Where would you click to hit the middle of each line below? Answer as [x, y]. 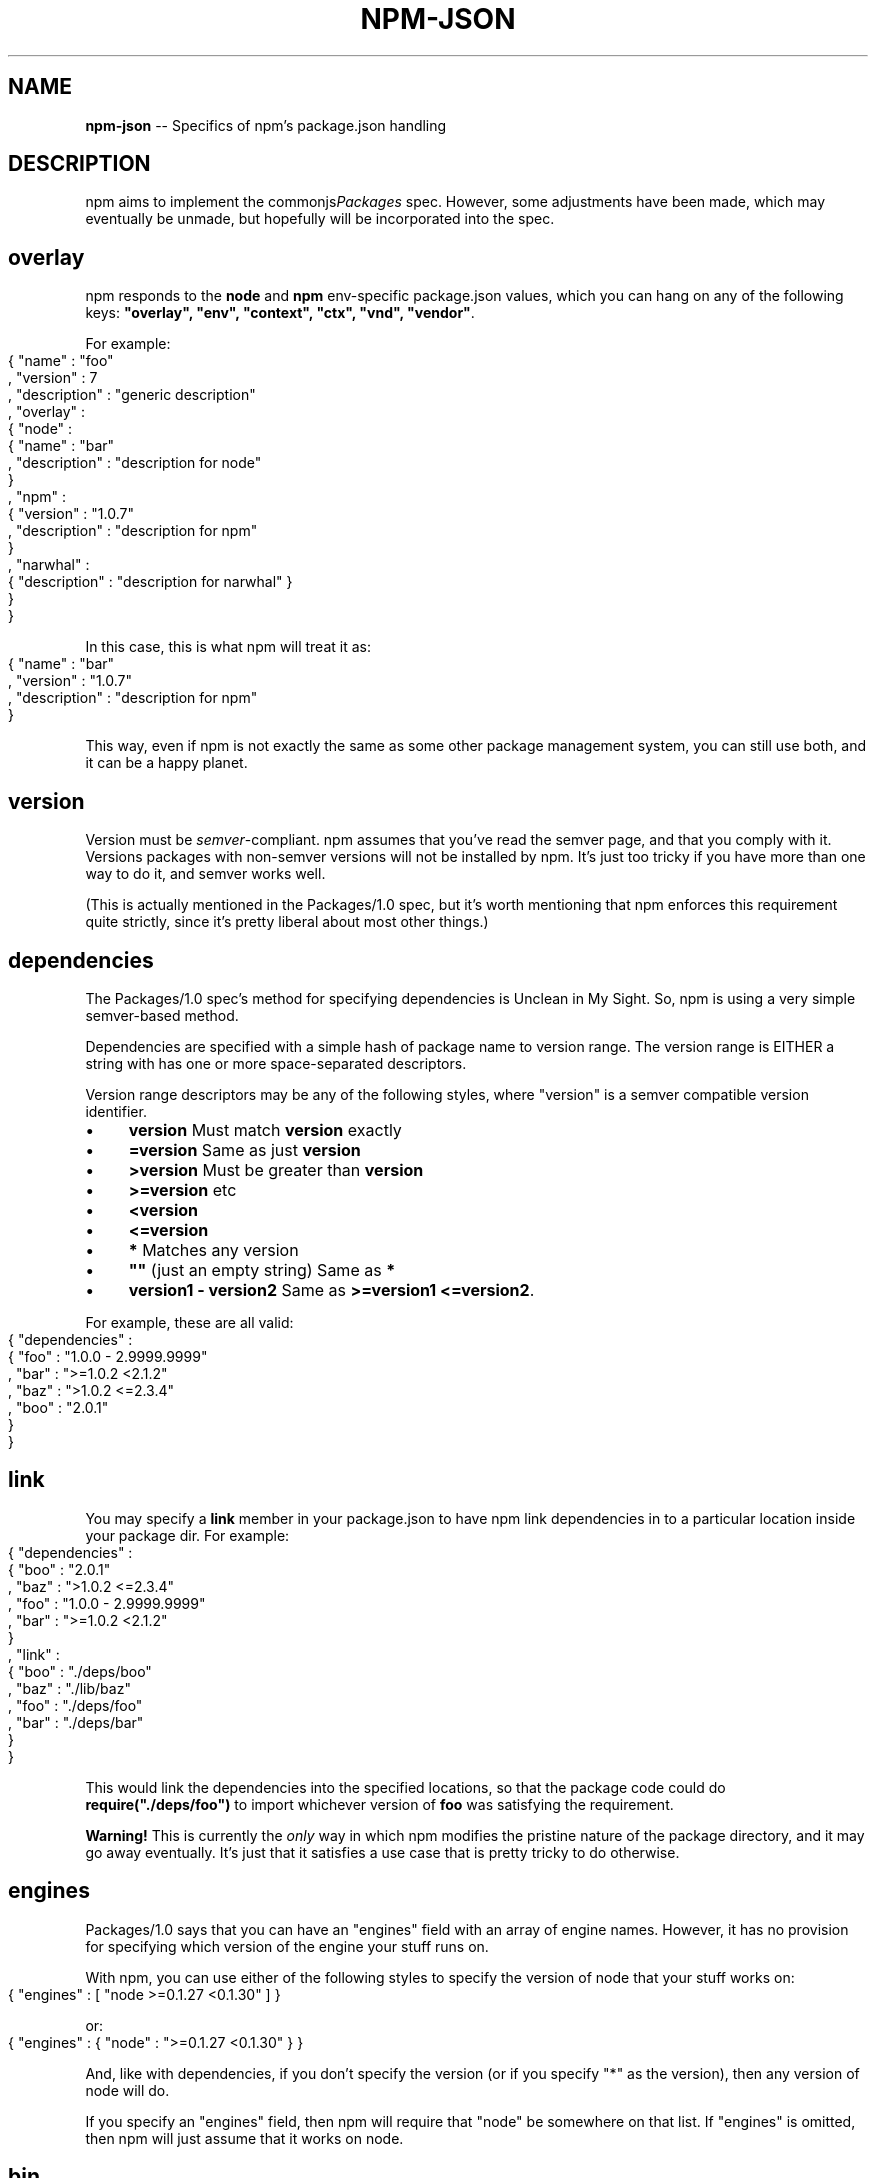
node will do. [127, 2090]
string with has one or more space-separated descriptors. [276, 1063]
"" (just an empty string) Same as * [262, 1269]
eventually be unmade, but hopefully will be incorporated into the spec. [320, 219]
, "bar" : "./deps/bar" [76, 1722]
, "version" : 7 [53, 378]
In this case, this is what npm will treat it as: [228, 647]
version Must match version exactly [265, 1129]
